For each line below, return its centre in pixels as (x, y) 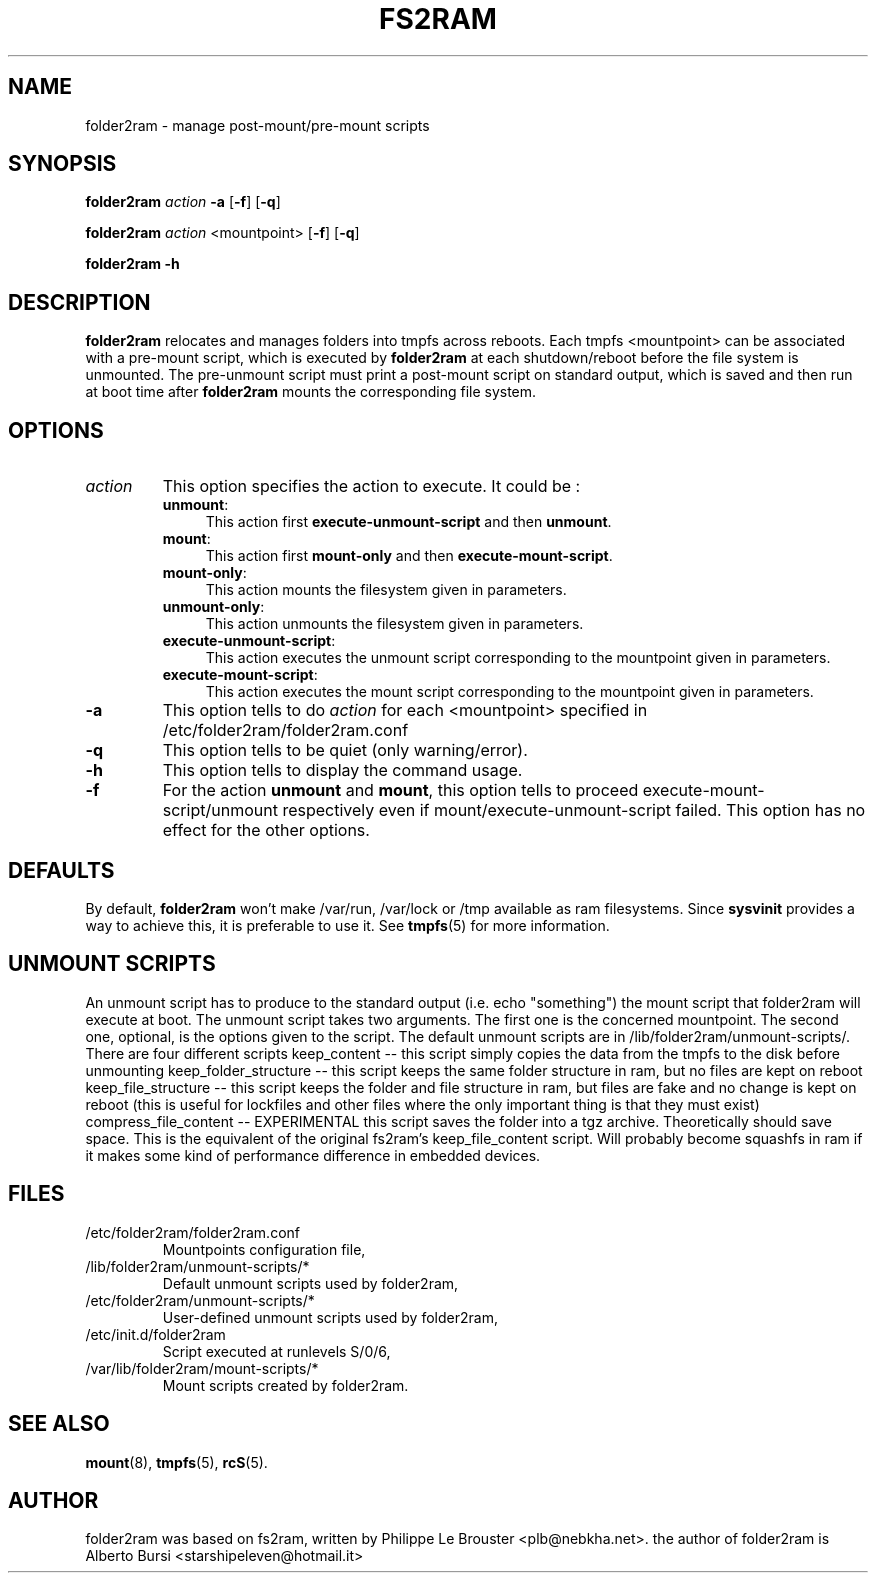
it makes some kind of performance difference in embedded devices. (313, 1155)
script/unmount (220, 810)
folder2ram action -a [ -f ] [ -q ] (183, 202)
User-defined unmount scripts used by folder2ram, (330, 1317)
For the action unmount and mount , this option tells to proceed (400, 790)
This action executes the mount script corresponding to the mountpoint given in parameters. (509, 692)
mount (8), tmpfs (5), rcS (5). (176, 1462)
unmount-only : (213, 607)
